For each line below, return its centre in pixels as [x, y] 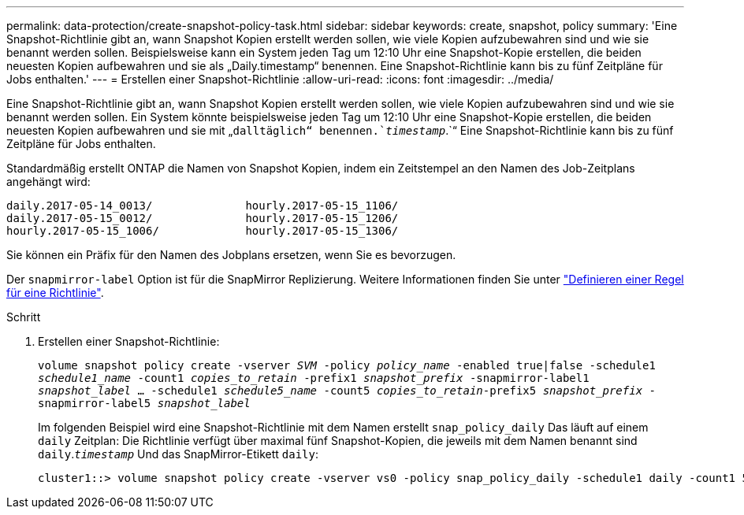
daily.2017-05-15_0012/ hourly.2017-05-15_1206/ [203, 218]
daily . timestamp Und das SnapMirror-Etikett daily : [178, 454]
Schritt [24, 317]
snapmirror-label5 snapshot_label [144, 403]
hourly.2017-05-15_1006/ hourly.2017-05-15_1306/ [203, 231]
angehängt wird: [48, 182]
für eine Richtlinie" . [55, 293]
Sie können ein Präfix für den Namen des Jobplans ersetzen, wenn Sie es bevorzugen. [231, 255]
